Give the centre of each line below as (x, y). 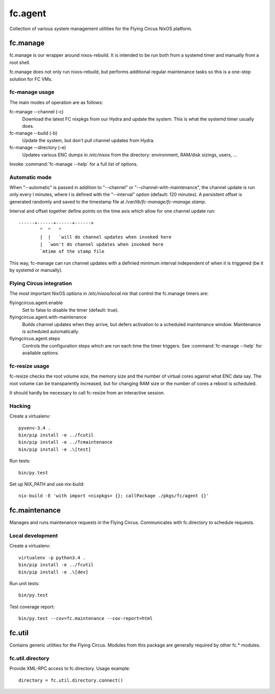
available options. (41, 353)
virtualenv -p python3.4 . (52, 558)
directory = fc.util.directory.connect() (71, 680)
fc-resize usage (29, 366)
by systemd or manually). (36, 270)
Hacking (20, 406)
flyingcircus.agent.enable (36, 303)
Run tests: (20, 461)
